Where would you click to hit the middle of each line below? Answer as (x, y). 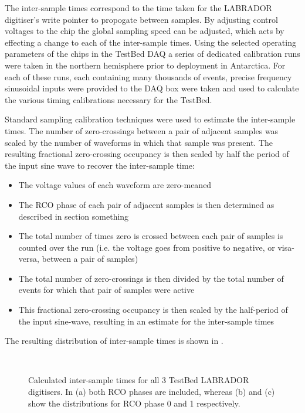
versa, (29, 259)
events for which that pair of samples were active (106, 290)
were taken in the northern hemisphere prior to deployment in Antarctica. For (145, 65)
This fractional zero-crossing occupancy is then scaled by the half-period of (153, 310)
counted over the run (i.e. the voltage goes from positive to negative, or (147, 247)
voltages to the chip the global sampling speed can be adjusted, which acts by (145, 31)
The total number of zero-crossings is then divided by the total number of (151, 278)
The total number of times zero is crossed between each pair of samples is (151, 236)
